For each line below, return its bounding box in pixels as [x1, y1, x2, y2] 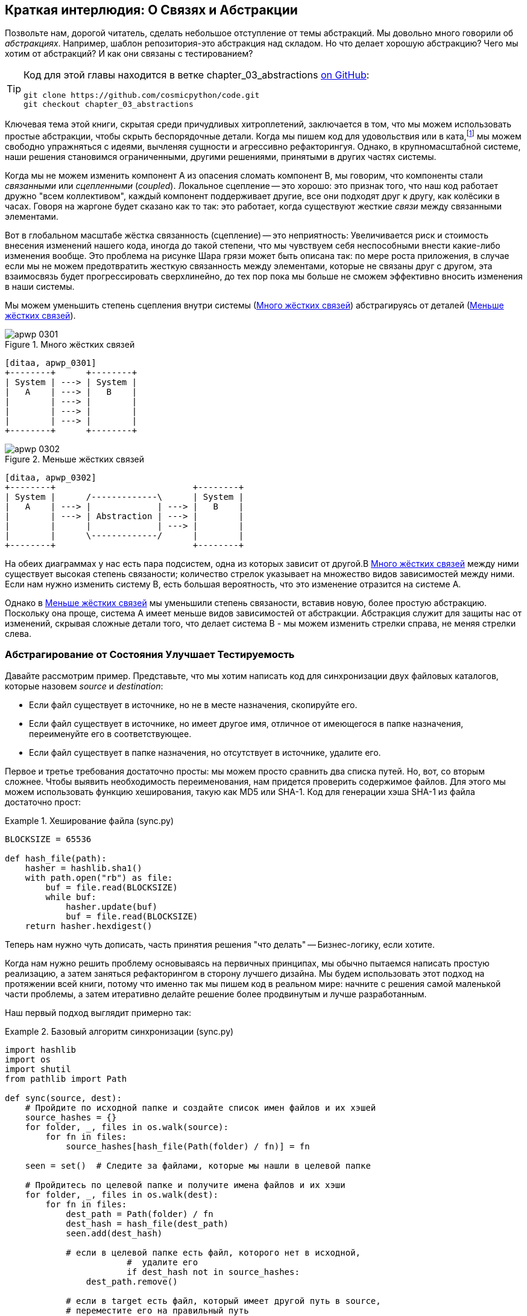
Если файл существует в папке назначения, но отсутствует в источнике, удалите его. [29, 747, 381, 758]
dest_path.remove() [86, 1276, 178, 1286]
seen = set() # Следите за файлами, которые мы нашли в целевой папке [25, 1160, 371, 1171]
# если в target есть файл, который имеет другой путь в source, [66, 1295, 381, 1306]
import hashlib [5, 1044, 77, 1055]
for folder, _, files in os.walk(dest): [25, 1189, 219, 1199]
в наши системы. [5, 281, 75, 292]
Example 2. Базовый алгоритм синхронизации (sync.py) [5, 1026, 234, 1037]
